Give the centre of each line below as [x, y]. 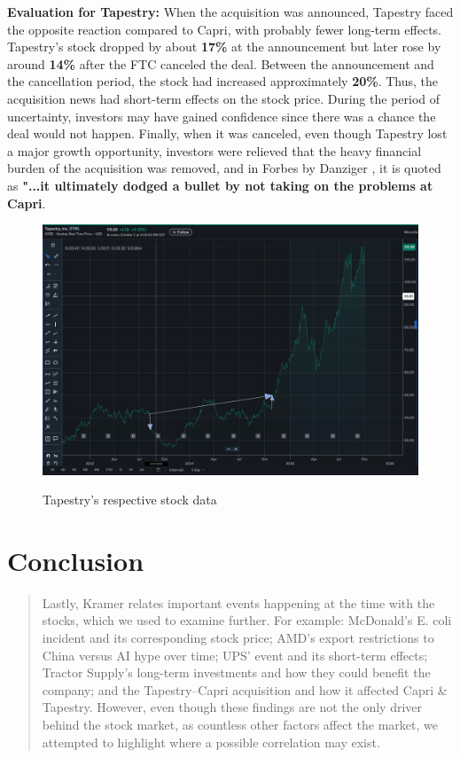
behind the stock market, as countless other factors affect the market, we [240, 724]
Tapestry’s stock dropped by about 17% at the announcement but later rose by [224, 47]
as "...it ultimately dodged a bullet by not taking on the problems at [220, 185]
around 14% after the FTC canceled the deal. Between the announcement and [221, 63]
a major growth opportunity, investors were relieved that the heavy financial [214, 150]
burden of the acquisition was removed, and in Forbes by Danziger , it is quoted [224, 168]
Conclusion [76, 560]
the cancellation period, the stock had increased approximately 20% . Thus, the [223, 81]
